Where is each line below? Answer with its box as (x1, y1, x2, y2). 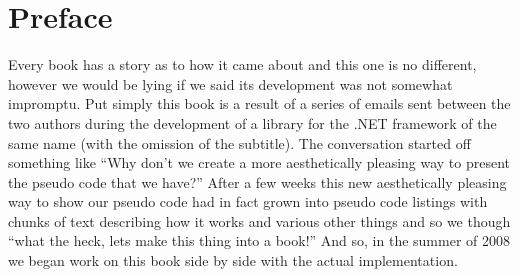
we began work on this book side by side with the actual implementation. (8, 250, 458, 271)
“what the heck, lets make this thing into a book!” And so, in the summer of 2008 (8, 230, 510, 251)
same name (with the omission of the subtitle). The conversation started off (8, 132, 471, 153)
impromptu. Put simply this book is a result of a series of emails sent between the (8, 93, 511, 114)
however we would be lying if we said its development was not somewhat (8, 73, 453, 94)
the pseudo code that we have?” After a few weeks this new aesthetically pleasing (8, 171, 507, 192)
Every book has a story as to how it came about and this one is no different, (8, 54, 477, 75)
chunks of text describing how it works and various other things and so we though (8, 210, 511, 231)
